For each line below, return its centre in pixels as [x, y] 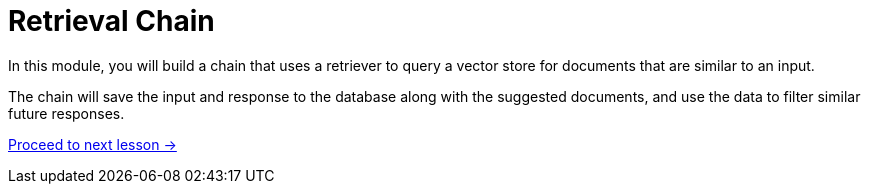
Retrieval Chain [111, 21]
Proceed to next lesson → [92, 144]
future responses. [66, 113]
